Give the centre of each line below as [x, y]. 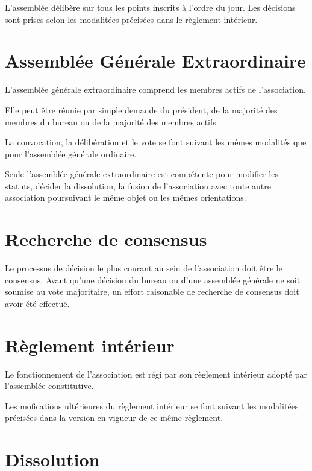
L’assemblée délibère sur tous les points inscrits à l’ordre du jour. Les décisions [150, 7]
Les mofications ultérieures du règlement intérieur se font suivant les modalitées [152, 406]
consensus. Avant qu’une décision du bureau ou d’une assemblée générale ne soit [153, 280]
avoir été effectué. [37, 303]
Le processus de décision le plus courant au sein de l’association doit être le [144, 268]
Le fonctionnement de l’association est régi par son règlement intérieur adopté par [156, 374]
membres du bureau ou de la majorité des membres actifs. [112, 122]
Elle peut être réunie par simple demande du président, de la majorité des [141, 109]
